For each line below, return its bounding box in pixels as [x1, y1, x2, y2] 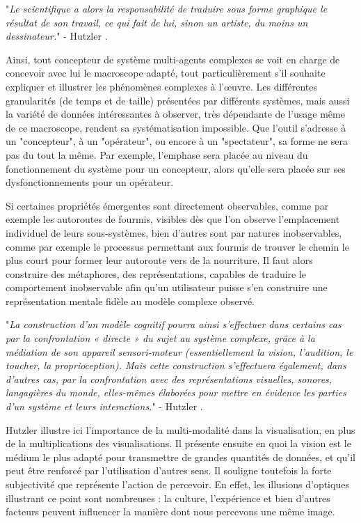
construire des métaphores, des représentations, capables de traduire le [6, 266, 307, 281]
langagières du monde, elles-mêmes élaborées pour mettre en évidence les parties [6, 385, 346, 400]
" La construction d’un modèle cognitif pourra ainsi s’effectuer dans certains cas [6, 317, 342, 331]
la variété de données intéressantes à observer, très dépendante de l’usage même [6, 107, 345, 121]
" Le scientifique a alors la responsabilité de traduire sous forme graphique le [6, 1, 328, 15]
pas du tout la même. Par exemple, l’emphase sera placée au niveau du [6, 147, 308, 162]
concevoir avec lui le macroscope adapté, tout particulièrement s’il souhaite [6, 65, 326, 80]
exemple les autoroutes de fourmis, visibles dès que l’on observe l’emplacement [6, 212, 340, 226]
